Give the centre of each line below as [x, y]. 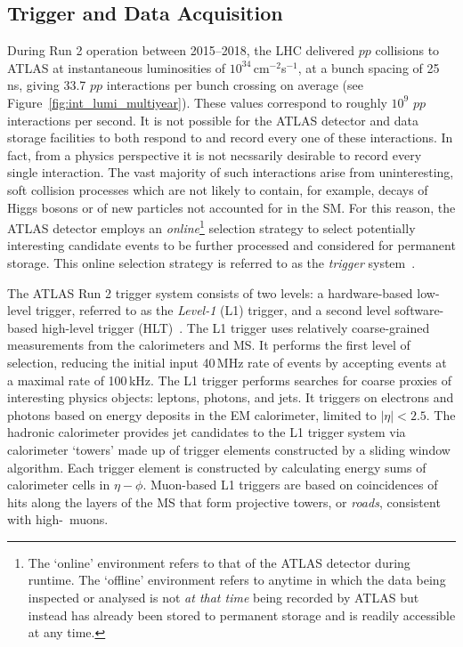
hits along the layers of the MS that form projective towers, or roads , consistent [224, 501]
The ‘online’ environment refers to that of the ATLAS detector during [219, 562]
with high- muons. [58, 519]
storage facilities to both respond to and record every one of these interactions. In [230, 137]
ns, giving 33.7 [47, 85]
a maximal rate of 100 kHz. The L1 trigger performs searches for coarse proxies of [230, 380]
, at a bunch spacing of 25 [369, 67]
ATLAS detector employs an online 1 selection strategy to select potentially [211, 226]
